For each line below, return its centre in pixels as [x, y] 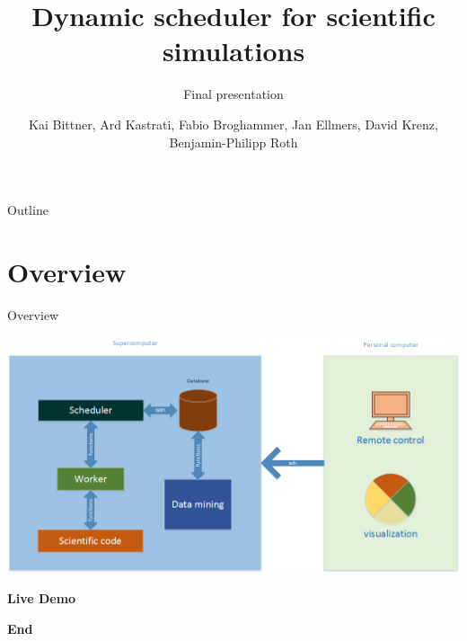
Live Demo [42, 598]
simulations [233, 51]
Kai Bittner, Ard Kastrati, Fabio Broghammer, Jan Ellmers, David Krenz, [233, 124]
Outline [28, 210]
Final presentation [233, 94]
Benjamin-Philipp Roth [233, 142]
